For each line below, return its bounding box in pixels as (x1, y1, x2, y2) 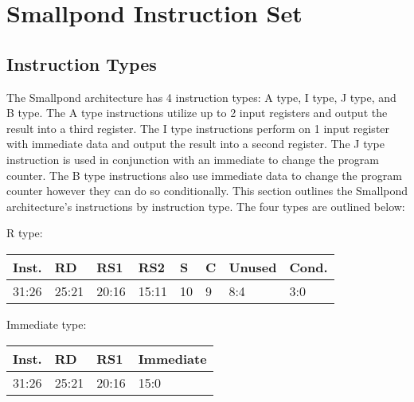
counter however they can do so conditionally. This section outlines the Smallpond (6, 182, 408, 199)
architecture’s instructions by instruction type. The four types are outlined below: (6, 197, 405, 214)
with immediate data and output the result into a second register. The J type (6, 135, 385, 152)
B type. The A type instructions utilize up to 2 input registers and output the (6, 104, 388, 121)
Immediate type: (6, 315, 87, 332)
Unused (228, 257, 277, 276)
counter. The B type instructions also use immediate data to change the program (6, 166, 402, 183)
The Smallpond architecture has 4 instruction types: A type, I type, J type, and (6, 88, 396, 105)
